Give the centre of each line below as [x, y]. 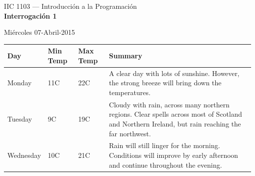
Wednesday [24, 155]
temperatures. [130, 92]
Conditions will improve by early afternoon [174, 155]
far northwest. [130, 133]
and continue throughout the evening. [166, 164]
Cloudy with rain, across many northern [169, 104]
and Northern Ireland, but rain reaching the [175, 123]
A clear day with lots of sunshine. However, [174, 73]
